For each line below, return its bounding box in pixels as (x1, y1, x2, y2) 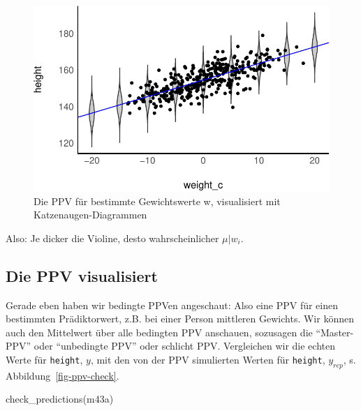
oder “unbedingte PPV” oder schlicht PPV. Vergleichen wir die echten (34, 338, 335, 353)
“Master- (316, 324, 354, 339)
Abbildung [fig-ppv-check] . (6, 368, 119, 382)
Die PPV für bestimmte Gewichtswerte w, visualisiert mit (34, 193, 281, 208)
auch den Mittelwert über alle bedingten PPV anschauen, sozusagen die (6, 324, 313, 339)
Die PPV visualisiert (6, 264, 158, 286)
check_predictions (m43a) (6, 391, 114, 406)
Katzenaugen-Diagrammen (34, 207, 147, 222)
